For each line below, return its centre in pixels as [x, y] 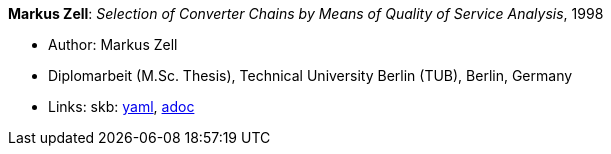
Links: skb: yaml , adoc [121, 106]
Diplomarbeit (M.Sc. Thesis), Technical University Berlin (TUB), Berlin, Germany [310, 75]
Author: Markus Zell [113, 44]
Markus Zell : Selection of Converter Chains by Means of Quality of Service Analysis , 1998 [306, 13]
